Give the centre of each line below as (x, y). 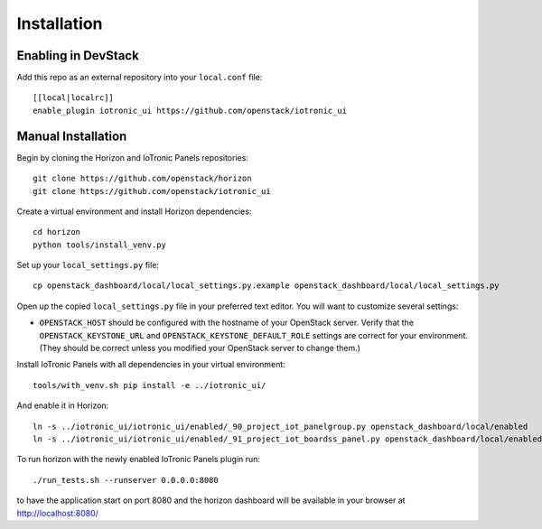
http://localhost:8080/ (58, 513)
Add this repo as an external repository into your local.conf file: (140, 78)
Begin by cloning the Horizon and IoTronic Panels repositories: (132, 157)
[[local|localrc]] (74, 98)
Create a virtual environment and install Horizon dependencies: (134, 211)
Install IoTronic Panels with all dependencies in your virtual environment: (151, 365)
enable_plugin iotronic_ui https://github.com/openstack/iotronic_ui (190, 110)
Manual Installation (72, 136)
